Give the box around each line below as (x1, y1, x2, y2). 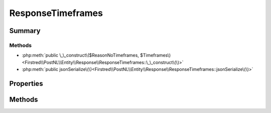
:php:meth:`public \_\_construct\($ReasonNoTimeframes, (22, 52, 139, 58)
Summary (9, 26, 41, 35)
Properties (9, 79, 43, 87)
